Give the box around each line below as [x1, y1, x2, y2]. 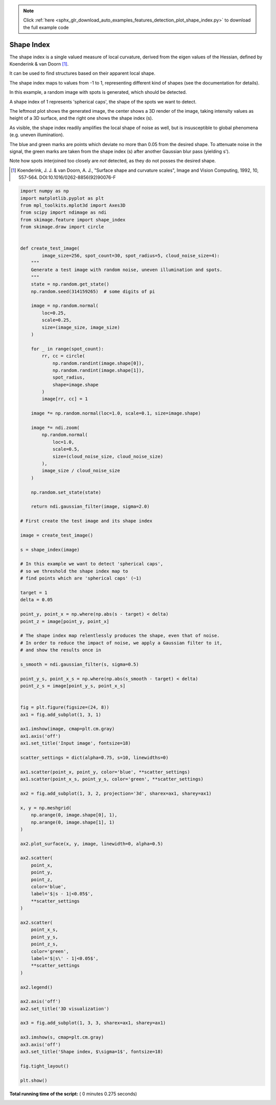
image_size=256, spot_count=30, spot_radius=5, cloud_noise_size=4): [41, 253, 220, 258]
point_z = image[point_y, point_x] [20, 618, 109, 624]
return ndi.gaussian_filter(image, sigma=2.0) [31, 504, 150, 509]
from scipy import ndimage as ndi [20, 210, 107, 215]
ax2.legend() [20, 984, 53, 990]
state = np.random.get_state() [31, 281, 109, 287]
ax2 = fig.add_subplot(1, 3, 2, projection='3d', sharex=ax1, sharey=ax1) [20, 790, 212, 796]
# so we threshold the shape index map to [20, 568, 128, 574]
